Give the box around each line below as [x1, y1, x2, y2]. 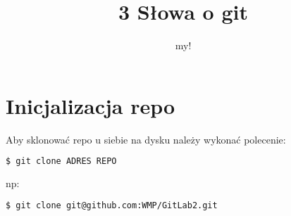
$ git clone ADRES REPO [6, 156, 117, 167]
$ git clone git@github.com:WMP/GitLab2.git [6, 200, 218, 210]
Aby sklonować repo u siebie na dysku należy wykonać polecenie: [6, 132, 286, 146]
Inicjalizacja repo [6, 91, 175, 120]
